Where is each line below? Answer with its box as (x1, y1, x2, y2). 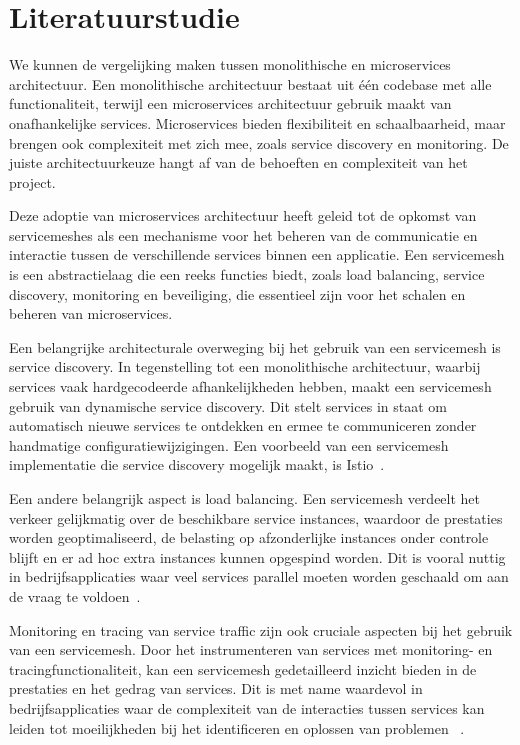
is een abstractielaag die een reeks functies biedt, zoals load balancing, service (9, 264, 485, 285)
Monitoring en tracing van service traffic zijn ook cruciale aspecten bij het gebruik (9, 619, 513, 640)
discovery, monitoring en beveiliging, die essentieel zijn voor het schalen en (9, 283, 466, 304)
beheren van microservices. (9, 303, 173, 324)
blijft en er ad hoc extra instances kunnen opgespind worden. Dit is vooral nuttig (9, 546, 506, 567)
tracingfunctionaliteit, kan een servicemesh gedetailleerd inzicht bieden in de (9, 658, 477, 679)
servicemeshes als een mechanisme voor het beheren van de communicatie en (9, 224, 478, 245)
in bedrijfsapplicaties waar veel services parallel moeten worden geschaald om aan (9, 566, 509, 587)
